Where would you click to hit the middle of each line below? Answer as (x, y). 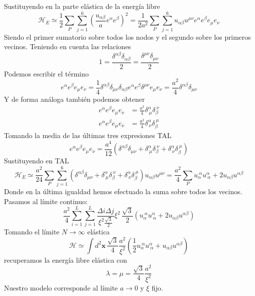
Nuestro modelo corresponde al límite (61, 287)
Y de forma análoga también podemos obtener (74, 99)
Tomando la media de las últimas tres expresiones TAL (88, 135)
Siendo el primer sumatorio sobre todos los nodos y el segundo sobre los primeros (127, 37)
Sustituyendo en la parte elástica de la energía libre (82, 6)
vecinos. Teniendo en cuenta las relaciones (68, 46)
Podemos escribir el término (46, 73)
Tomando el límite (32, 232)
